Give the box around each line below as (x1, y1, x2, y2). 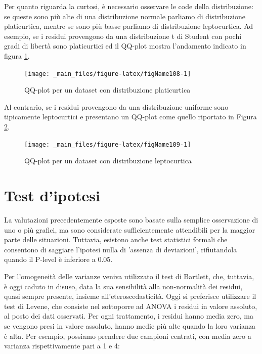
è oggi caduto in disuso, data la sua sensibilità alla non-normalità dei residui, (4, 281, 243, 291)
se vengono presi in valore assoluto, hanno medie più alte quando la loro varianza (4, 320, 256, 331)
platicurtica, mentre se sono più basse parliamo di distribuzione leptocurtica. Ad (4, 21, 253, 31)
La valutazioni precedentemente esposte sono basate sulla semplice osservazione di (4, 214, 258, 225)
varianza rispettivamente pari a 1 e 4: (4, 340, 120, 351)
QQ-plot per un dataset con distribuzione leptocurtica (24, 155, 192, 166)
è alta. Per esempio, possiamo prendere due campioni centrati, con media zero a (4, 330, 251, 341)
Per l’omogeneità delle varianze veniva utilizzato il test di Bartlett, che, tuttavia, (4, 271, 254, 281)
